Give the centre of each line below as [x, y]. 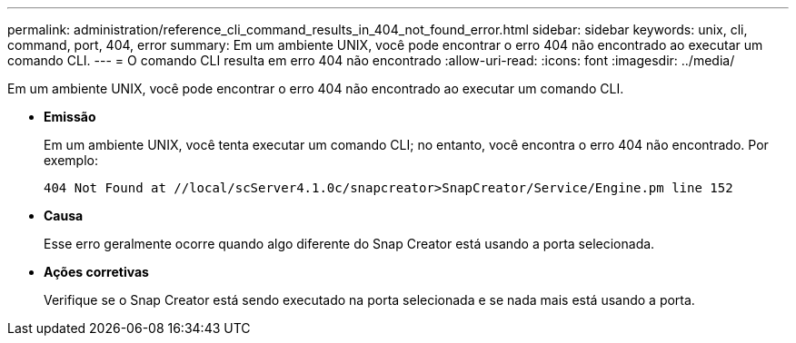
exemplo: [71, 160]
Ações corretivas [96, 272]
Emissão [70, 117]
